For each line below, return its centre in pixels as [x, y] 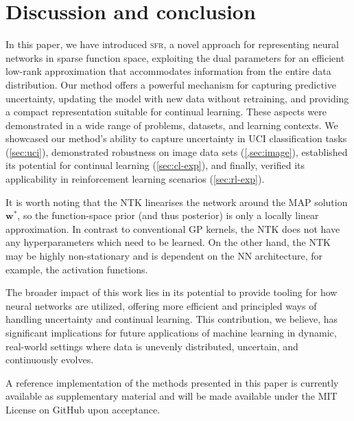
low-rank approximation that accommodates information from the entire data [168, 71]
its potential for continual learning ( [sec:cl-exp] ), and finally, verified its [155, 165]
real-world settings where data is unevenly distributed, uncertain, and [152, 346]
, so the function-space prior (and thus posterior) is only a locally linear [168, 215]
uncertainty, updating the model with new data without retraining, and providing [177, 98]
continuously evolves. [50, 360]
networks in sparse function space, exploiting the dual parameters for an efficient [175, 57]
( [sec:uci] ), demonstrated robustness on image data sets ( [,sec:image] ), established [177, 151]
